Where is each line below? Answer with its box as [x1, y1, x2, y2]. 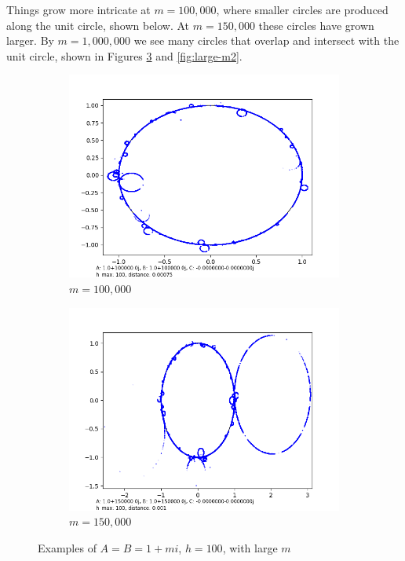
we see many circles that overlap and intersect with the [133, 32, 400, 49]
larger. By [6, 32, 54, 49]
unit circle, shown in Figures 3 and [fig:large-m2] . [6, 47, 243, 64]
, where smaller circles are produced [216, 2, 389, 17]
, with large [222, 539, 278, 555]
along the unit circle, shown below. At [6, 16, 190, 33]
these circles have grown [258, 16, 374, 33]
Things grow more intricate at [6, 2, 151, 17]
